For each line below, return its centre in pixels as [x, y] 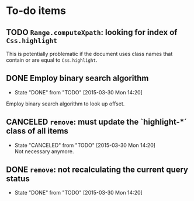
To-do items [36, 11]
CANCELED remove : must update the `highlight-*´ [96, 122]
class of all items [37, 131]
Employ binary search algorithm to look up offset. [65, 104]
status [18, 179]
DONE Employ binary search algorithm [77, 78]
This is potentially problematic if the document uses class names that [89, 54]
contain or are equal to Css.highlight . [52, 60]
